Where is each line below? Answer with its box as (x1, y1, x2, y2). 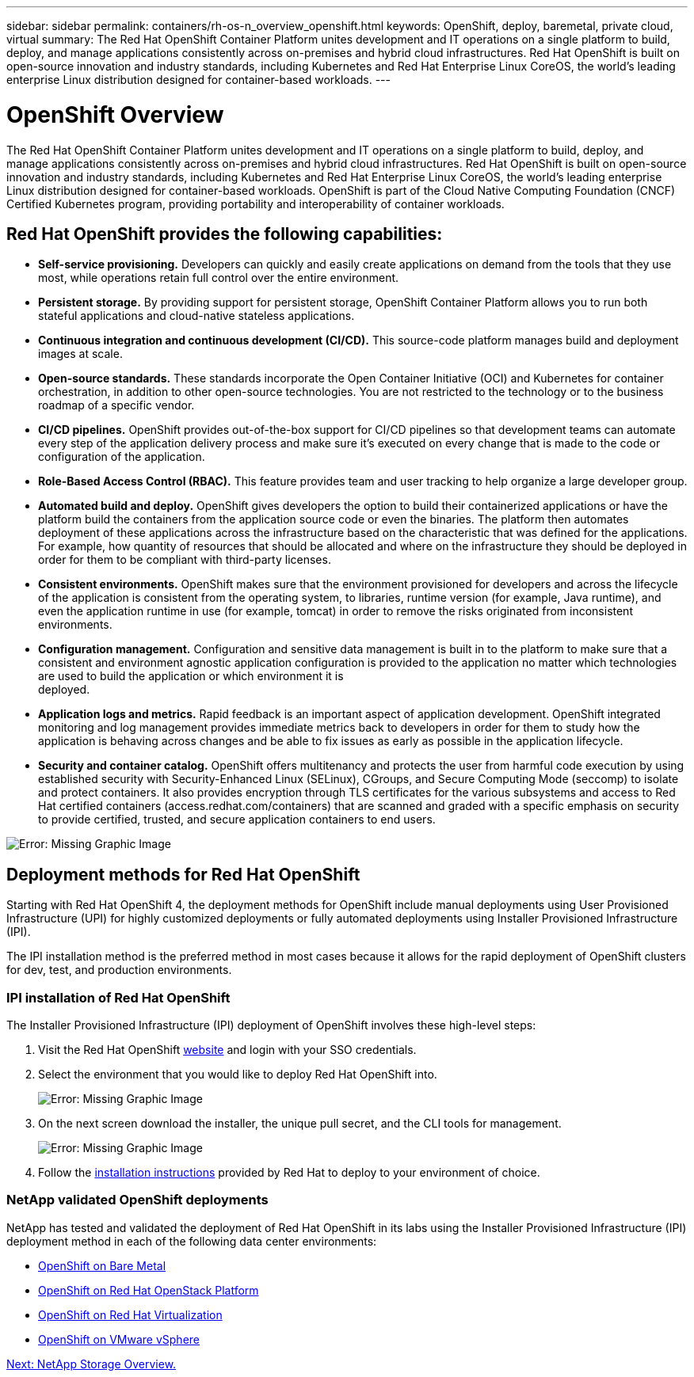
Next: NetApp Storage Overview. (6, 1356, 177, 1371)
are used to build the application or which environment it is (38, 669, 344, 683)
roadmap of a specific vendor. (38, 398, 195, 413)
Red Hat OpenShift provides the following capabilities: (6, 223, 443, 244)
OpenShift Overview (6, 101, 224, 128)
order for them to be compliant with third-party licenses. (38, 553, 331, 567)
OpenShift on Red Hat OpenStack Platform (38, 1283, 259, 1297)
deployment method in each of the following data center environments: (6, 1234, 377, 1248)
